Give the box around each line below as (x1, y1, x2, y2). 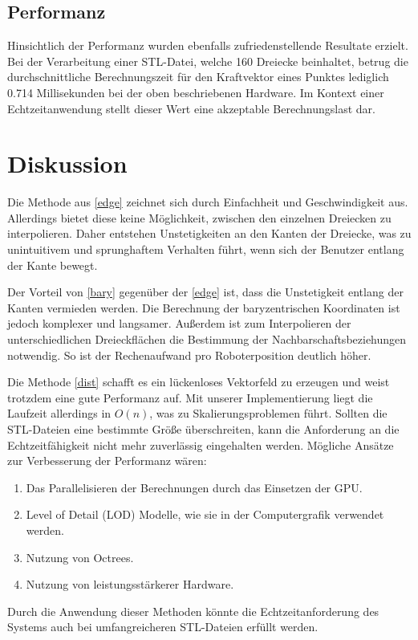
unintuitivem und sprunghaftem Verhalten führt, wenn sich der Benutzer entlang (7, 241, 404, 258)
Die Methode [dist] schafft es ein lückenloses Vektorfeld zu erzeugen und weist (7, 373, 390, 390)
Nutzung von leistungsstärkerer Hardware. (26, 576, 234, 593)
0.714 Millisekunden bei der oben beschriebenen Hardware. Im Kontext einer (7, 84, 384, 100)
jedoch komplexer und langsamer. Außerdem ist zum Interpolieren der (7, 315, 351, 332)
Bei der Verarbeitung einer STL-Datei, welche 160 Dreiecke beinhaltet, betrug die (7, 52, 408, 69)
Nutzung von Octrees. (26, 548, 134, 565)
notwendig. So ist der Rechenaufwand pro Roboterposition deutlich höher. (7, 346, 371, 363)
